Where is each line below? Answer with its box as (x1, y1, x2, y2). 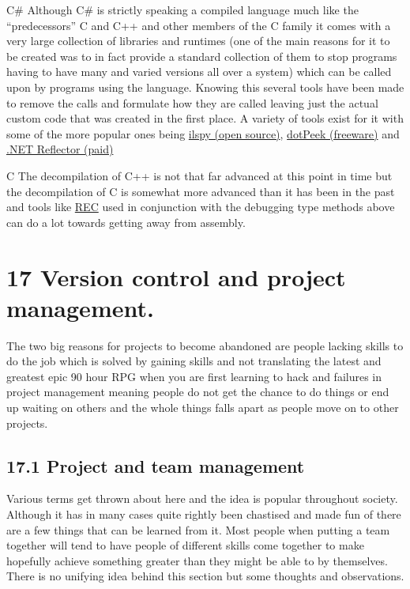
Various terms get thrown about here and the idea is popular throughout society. (6, 490, 398, 507)
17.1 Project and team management (6, 453, 305, 478)
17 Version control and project (6, 260, 346, 293)
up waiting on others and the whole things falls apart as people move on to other (6, 399, 399, 415)
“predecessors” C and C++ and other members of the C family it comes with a (6, 17, 391, 33)
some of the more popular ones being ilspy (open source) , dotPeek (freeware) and (6, 125, 400, 142)
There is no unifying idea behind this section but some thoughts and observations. (6, 568, 404, 584)
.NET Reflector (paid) (6, 141, 114, 157)
